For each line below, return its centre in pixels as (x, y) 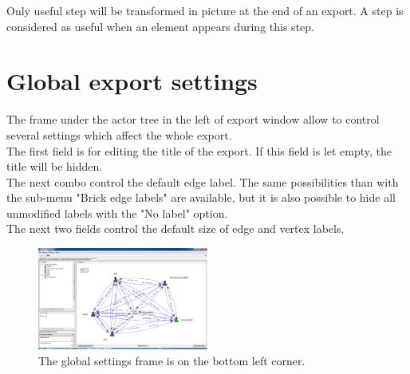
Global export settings (132, 81)
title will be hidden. (55, 166)
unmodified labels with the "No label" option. (117, 213)
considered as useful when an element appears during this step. (160, 26)
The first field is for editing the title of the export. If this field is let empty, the (199, 150)
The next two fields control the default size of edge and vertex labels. (175, 228)
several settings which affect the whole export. (119, 134)
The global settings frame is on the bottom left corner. (172, 360)
